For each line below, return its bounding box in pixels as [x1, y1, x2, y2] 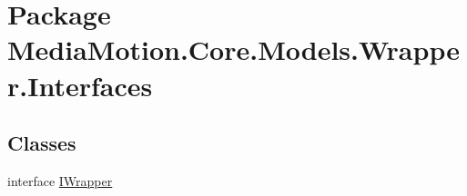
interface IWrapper [7, 171, 113, 190]
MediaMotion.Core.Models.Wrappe [7, 31, 460, 68]
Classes [7, 129, 76, 157]
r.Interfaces [7, 66, 153, 103]
